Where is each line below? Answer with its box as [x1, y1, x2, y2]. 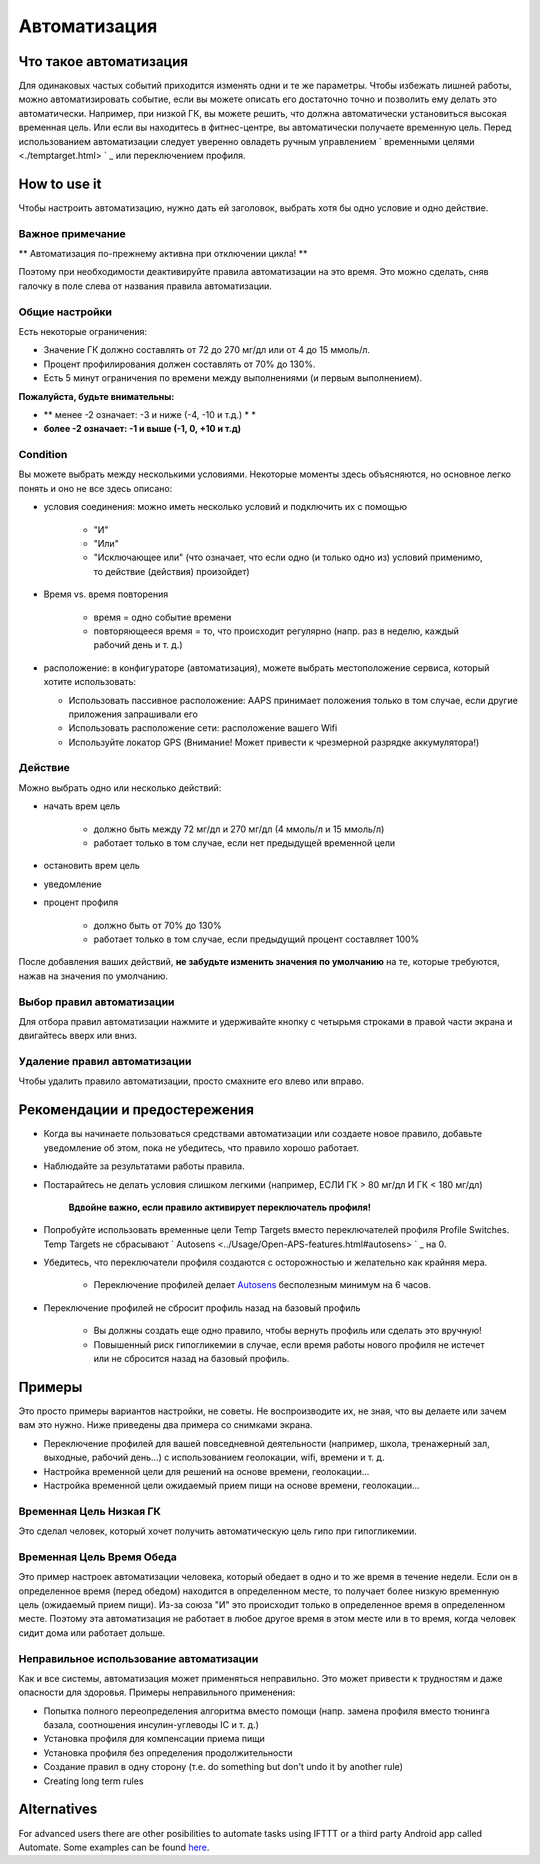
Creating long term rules [43, 1775, 144, 1787]
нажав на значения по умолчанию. [18, 970, 169, 982]
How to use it [18, 175, 102, 192]
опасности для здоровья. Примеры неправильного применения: [18, 1686, 296, 1699]
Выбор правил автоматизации [18, 995, 175, 1009]
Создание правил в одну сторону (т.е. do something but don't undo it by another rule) [43, 1761, 404, 1773]
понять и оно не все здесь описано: [18, 482, 173, 494]
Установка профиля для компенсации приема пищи [43, 1733, 265, 1745]
